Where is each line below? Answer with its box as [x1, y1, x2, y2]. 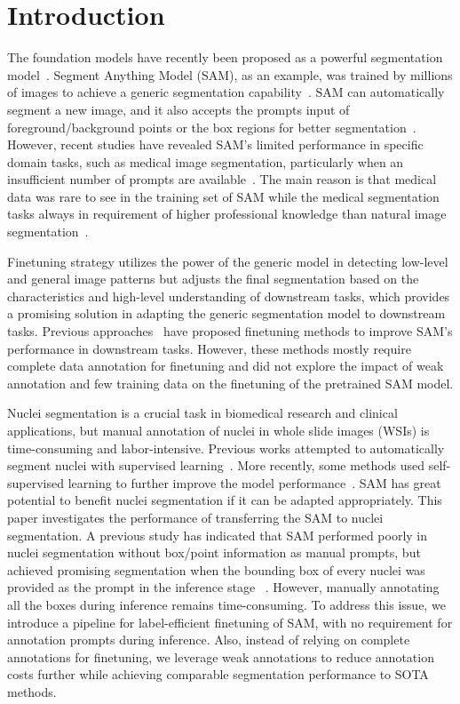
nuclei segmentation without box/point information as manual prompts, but [7, 543, 421, 562]
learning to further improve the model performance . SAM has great [67, 473, 441, 492]
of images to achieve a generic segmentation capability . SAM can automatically [7, 83, 445, 101]
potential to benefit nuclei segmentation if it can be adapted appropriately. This [7, 491, 442, 509]
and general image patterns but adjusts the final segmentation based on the [7, 269, 419, 288]
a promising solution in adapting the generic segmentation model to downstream [7, 304, 446, 323]
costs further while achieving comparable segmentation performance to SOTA [7, 665, 429, 684]
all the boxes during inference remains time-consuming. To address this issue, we [7, 595, 446, 613]
